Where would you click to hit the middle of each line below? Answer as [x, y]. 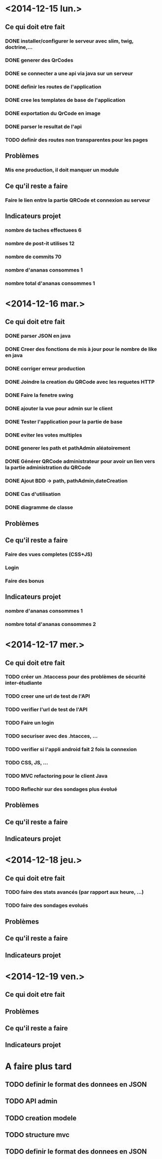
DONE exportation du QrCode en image [53, 113]
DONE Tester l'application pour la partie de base [64, 422]
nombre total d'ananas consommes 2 [50, 624]
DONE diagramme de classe [39, 507]
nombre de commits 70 [33, 257]
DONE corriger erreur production [45, 368]
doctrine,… [19, 47]
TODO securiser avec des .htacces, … [51, 736]
